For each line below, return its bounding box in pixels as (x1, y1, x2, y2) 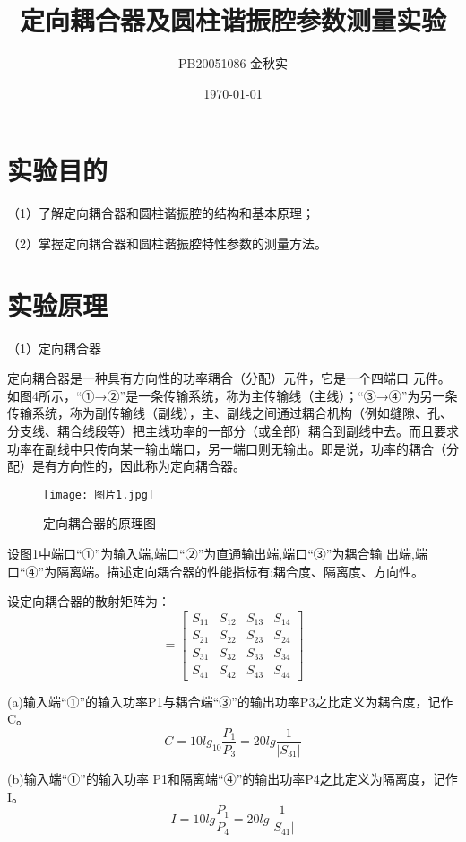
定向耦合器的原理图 (43, 514, 156, 533)
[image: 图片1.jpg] (43, 488, 155, 501)
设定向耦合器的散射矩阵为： (7, 592, 170, 611)
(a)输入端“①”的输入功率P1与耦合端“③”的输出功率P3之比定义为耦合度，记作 (7, 691, 453, 710)
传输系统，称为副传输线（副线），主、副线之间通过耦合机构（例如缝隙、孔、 (7, 404, 453, 422)
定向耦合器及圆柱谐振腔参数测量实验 (19, 2, 446, 39)
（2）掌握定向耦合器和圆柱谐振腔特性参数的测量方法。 (7, 233, 327, 252)
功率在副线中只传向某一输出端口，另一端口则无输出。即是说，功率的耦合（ (7, 438, 446, 457)
